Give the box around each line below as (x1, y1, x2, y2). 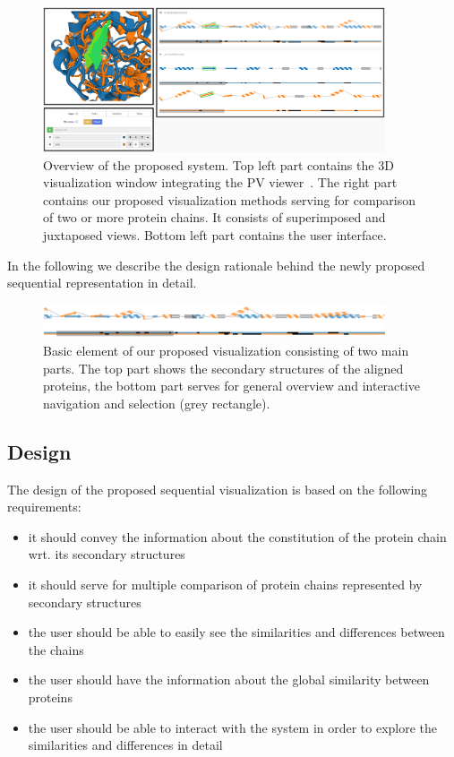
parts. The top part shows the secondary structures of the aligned (43, 358, 404, 377)
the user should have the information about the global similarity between (28, 670, 430, 689)
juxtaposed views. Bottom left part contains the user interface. (43, 226, 387, 245)
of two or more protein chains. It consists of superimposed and (43, 208, 386, 227)
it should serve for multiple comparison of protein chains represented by (28, 575, 423, 594)
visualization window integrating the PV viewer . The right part (43, 173, 398, 192)
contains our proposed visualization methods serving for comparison (43, 190, 416, 209)
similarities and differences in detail (28, 735, 223, 754)
